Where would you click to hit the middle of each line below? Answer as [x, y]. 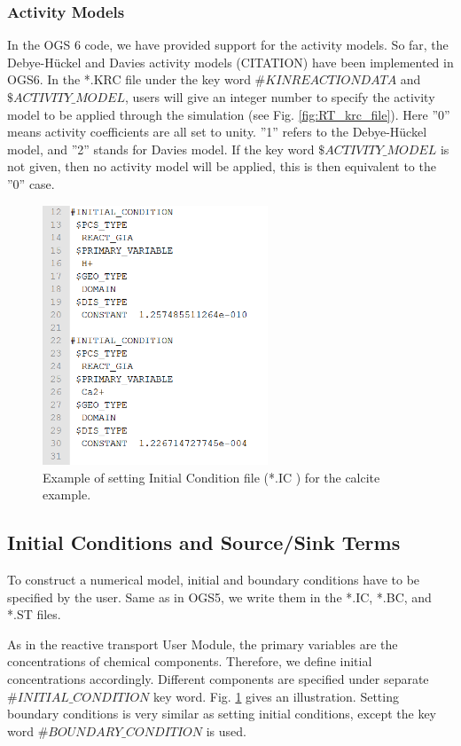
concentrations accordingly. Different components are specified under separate [218, 679]
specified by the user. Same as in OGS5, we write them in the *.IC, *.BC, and [219, 597]
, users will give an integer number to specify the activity [280, 97]
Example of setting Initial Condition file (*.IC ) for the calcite [211, 477]
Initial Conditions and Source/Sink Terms [204, 542]
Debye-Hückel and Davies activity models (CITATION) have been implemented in [230, 62]
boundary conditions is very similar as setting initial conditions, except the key [222, 714]
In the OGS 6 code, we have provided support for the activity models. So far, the [228, 45]
